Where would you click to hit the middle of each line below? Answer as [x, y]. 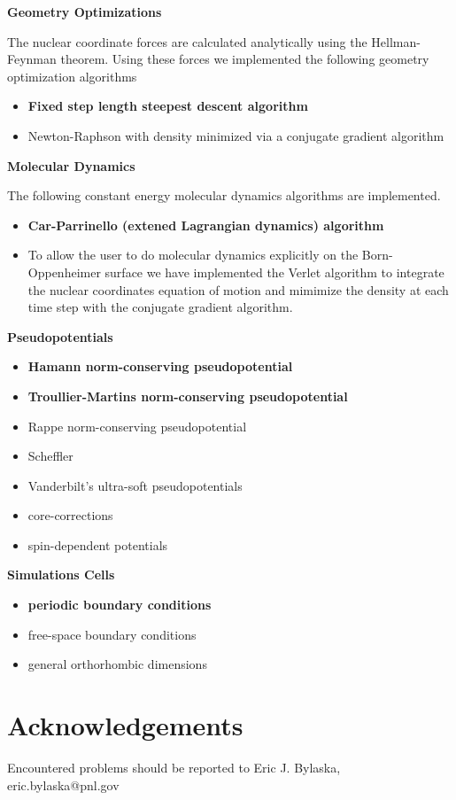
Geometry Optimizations [85, 12]
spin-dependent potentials [98, 544]
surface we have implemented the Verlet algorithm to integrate [274, 272]
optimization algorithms [72, 76]
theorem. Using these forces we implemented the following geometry [245, 59]
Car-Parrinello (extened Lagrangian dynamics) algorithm [206, 225]
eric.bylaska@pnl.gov [63, 784]
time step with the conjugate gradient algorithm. [160, 307]
